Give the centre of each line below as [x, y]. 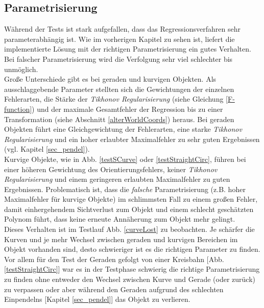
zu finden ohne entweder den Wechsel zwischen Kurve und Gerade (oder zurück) [130, 279]
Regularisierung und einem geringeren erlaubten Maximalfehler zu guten [117, 179]
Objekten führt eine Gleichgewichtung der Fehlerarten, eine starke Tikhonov [123, 129]
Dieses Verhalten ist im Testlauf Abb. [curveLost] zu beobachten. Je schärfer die [129, 229]
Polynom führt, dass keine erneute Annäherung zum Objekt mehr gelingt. [120, 219]
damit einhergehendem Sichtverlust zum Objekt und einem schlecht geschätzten [129, 209]
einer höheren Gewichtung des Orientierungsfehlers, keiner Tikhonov [111, 169]
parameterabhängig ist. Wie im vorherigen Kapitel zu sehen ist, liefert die [119, 39]
